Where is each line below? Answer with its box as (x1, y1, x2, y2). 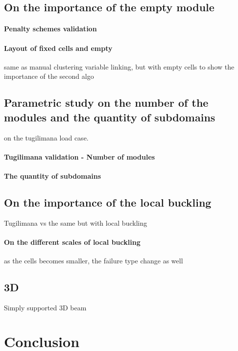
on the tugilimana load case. (4, 132, 89, 142)
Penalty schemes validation (4, 23, 97, 34)
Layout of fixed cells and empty (4, 43, 113, 53)
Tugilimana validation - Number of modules (4, 151, 155, 162)
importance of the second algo (4, 71, 94, 81)
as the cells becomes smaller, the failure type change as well (4, 256, 183, 266)
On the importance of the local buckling (4, 194, 212, 210)
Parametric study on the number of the (4, 95, 209, 110)
